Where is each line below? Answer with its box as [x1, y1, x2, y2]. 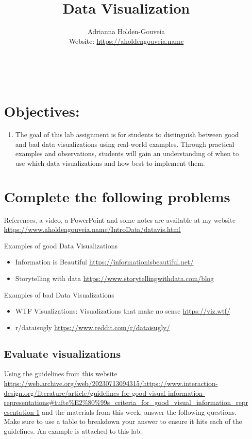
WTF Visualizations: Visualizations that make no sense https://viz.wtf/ [15, 306, 230, 316]
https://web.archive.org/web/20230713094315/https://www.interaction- [4, 378, 218, 388]
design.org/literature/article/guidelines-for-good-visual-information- [4, 387, 205, 398]
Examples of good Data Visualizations [4, 240, 118, 250]
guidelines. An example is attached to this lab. [4, 426, 142, 436]
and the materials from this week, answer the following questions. [42, 406, 236, 417]
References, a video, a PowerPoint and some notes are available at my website [4, 214, 235, 225]
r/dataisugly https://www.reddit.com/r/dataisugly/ [15, 322, 170, 332]
